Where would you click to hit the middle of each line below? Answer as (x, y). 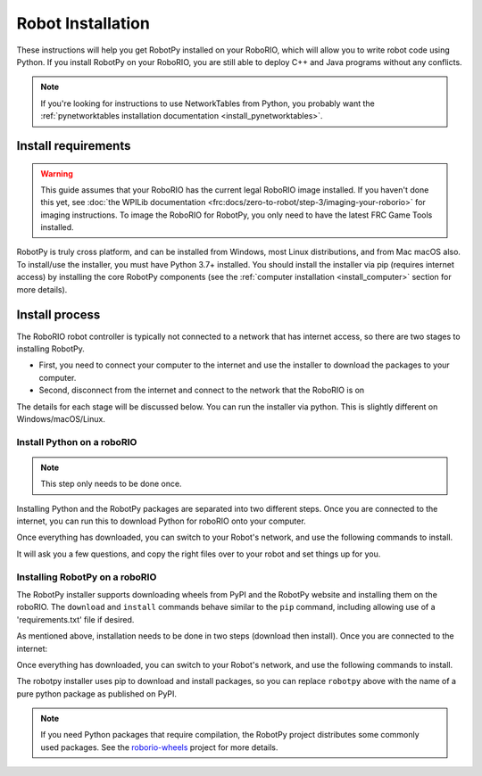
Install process (58, 315)
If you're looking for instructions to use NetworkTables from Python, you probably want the (208, 103)
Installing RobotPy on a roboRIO (87, 577)
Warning (57, 173)
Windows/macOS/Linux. (61, 418)
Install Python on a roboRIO (77, 442)
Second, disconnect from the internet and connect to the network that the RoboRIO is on (202, 390)
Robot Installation (83, 23)
